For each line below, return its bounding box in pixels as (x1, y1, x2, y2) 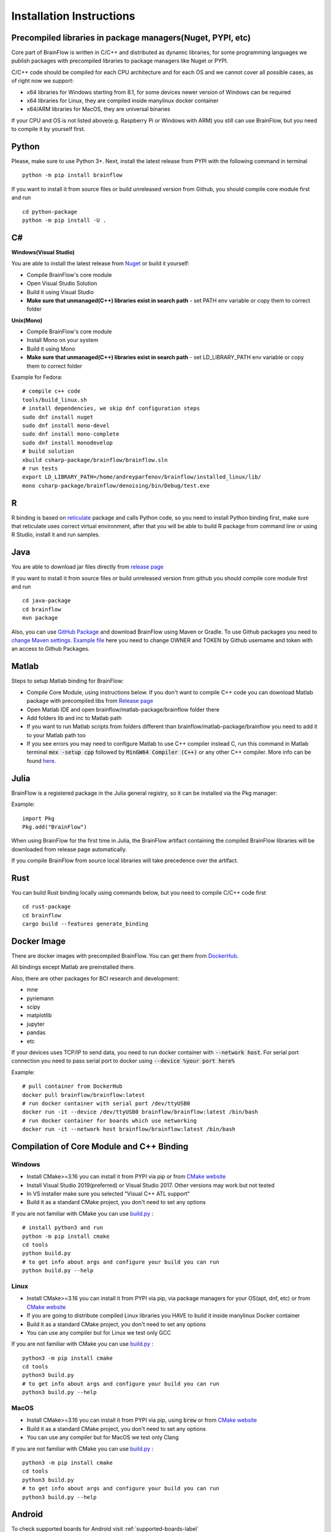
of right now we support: (11, 77, 74, 85)
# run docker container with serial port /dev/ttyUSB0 (22, 1100, 191, 1107)
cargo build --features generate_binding (22, 920, 148, 928)
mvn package (22, 615, 58, 621)
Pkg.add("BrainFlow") (22, 823, 87, 830)
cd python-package (22, 208, 78, 215)
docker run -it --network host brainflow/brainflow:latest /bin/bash (22, 1126, 236, 1133)
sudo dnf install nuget (22, 414, 94, 420)
